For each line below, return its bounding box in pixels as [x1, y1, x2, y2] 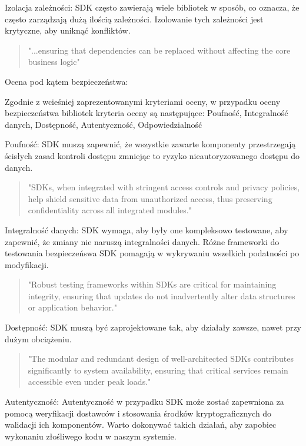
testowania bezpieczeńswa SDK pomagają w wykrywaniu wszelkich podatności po [5, 247, 300, 259]
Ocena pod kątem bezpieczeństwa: [5, 75, 128, 87]
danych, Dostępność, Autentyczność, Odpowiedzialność [5, 118, 202, 130]
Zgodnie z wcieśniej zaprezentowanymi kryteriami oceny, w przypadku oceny [5, 95, 281, 107]
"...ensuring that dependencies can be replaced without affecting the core [28, 44, 291, 56]
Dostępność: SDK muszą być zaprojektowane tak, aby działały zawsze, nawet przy [5, 321, 302, 333]
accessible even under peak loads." [28, 375, 151, 388]
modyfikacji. [5, 258, 49, 270]
